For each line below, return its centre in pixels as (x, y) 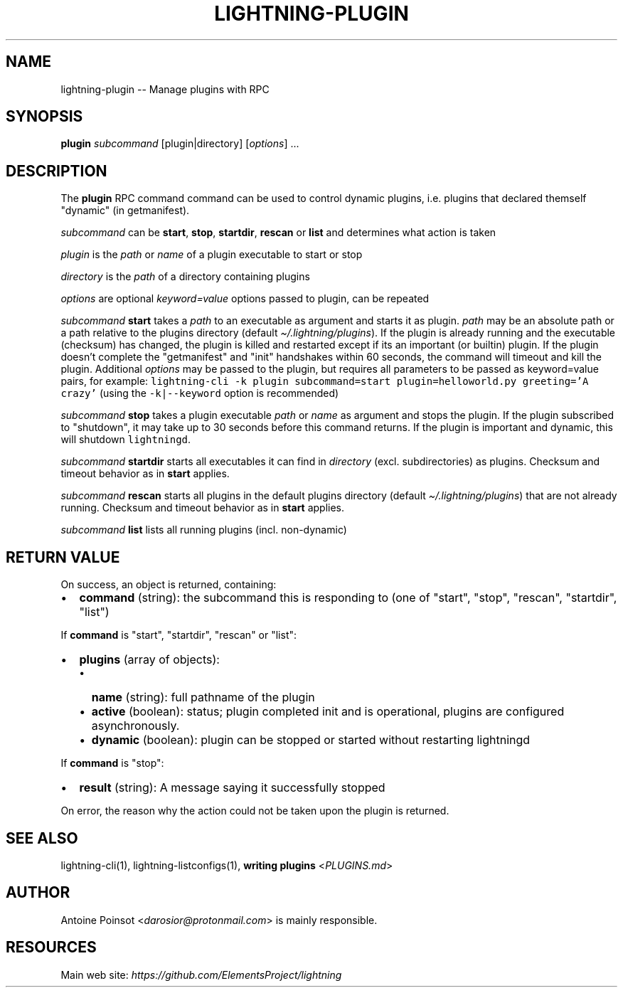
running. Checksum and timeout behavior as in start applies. (203, 508)
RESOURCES (51, 947)
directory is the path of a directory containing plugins (185, 277)
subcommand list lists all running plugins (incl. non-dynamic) (204, 530)
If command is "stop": (112, 763)
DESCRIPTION (57, 171)
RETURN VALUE (63, 557)
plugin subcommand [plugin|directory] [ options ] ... (180, 144)
